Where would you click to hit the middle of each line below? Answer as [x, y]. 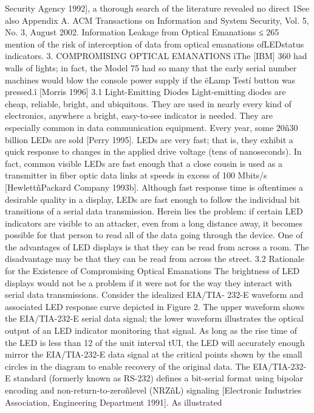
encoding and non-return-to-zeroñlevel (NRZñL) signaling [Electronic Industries [153, 390]
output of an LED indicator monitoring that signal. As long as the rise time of [151, 330]
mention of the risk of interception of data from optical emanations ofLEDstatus [155, 44]
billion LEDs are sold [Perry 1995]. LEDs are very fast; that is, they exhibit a [149, 139]
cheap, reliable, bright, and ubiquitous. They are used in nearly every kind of [148, 103]
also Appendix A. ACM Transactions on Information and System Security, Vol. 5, [157, 20]
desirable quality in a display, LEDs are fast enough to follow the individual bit [152, 199]
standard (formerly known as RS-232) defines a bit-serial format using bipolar [159, 378]
